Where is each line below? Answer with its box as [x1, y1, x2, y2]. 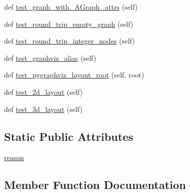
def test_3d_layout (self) [4, 103, 83, 114]
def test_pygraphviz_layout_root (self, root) [4, 69, 144, 80]
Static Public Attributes [4, 128, 133, 144]
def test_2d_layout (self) [4, 86, 83, 97]
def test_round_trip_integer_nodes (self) [4, 35, 135, 46]
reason [4, 152, 24, 163]
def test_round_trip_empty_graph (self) [4, 18, 134, 29]
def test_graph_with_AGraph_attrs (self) [4, 2, 138, 12]
